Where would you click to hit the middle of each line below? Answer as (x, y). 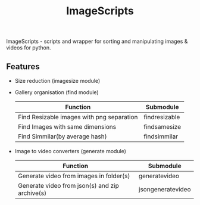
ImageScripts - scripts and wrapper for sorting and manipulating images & (97, 41)
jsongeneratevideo (165, 189)
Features (23, 66)
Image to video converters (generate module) (71, 151)
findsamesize (162, 127)
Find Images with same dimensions (67, 127)
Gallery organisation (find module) (57, 92)
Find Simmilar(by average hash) (62, 136)
